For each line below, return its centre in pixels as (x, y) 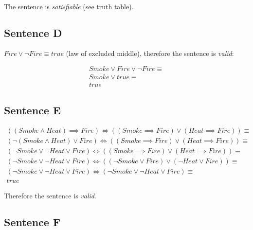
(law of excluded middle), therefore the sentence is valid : (150, 53)
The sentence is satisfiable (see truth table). (69, 6)
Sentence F (32, 221)
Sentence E (32, 110)
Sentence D (33, 32)
